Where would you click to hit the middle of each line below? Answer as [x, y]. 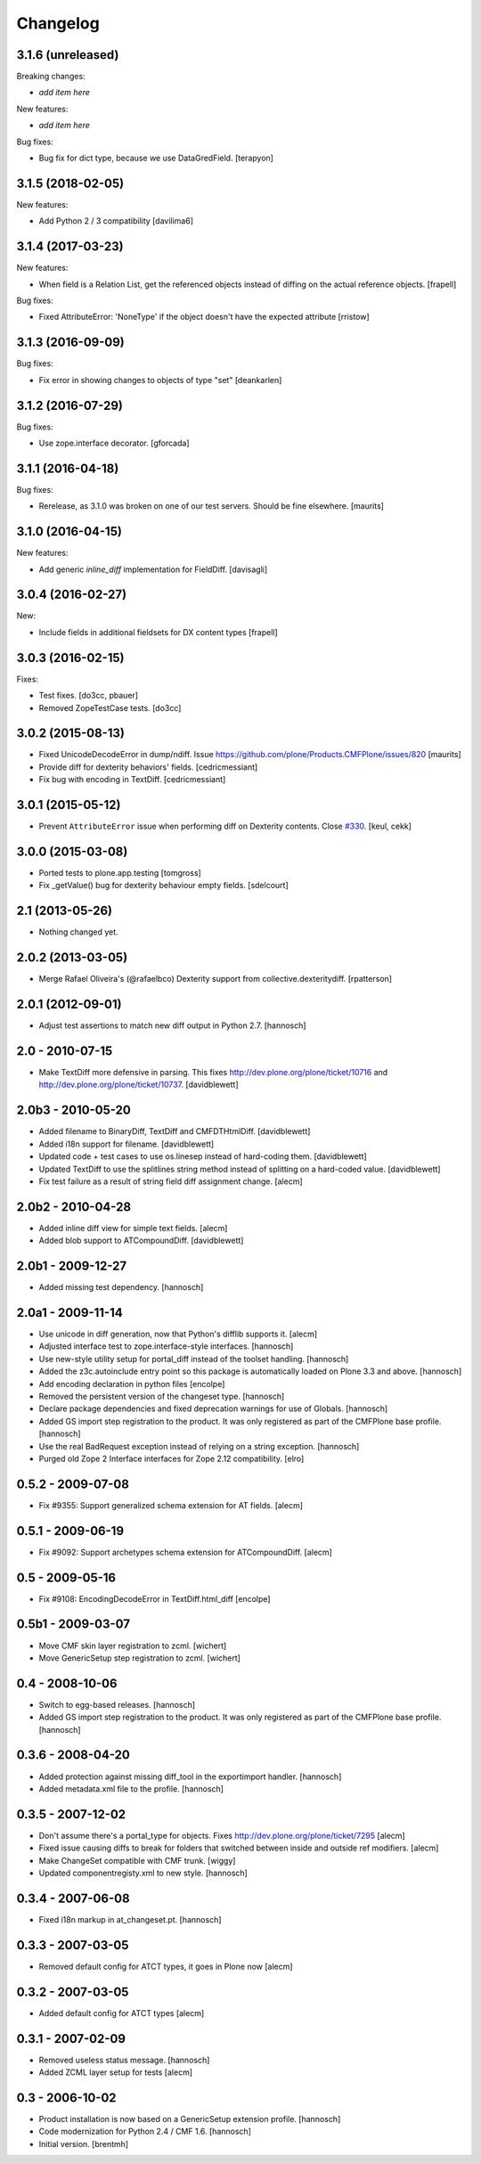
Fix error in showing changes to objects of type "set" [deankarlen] [160, 380]
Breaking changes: [51, 77]
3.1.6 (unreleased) [68, 55]
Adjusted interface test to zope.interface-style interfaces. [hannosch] [166, 1346]
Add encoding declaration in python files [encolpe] [132, 1384]
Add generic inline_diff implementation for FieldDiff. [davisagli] [153, 569]
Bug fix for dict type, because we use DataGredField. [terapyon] [156, 158]
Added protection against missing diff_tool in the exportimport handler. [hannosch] [190, 1776]
